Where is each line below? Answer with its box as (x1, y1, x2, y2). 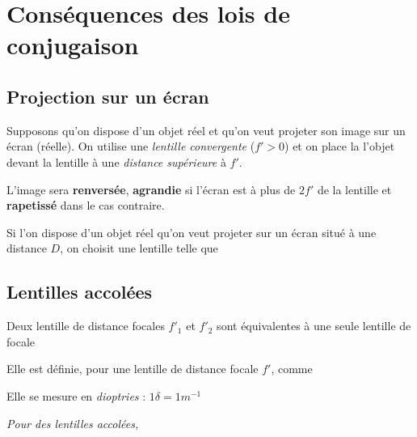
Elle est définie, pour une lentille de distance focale (6, 360, 259, 377)
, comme (271, 360, 313, 377)
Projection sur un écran (6, 83, 209, 108)
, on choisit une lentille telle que (60, 240, 218, 257)
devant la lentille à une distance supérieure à (6, 153, 226, 170)
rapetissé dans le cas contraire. (6, 197, 165, 214)
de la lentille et (317, 180, 392, 197)
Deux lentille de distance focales (6, 317, 165, 334)
